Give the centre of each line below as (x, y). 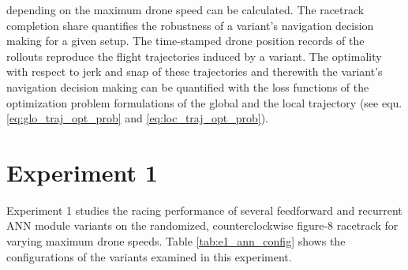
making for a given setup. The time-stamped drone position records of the (185, 41)
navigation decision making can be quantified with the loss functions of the (188, 86)
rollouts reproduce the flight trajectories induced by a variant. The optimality (194, 56)
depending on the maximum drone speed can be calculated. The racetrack (185, 9)
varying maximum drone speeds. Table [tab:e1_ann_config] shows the (176, 241)
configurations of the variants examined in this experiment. (149, 256)
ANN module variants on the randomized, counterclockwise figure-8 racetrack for (202, 225)
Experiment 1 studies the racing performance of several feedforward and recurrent (204, 210)
